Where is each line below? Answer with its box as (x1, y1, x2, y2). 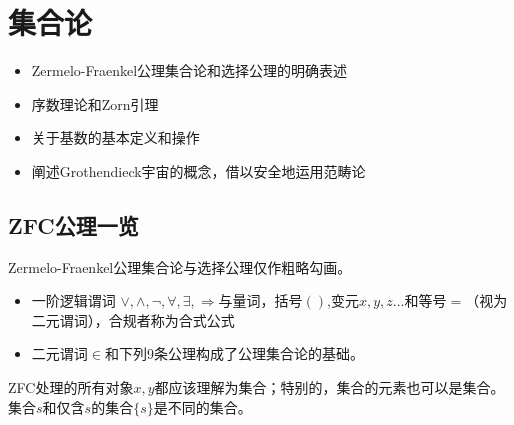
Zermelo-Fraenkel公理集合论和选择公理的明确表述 (31, 60, 348, 81)
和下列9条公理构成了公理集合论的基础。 (104, 343, 364, 364)
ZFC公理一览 (8, 209, 139, 240)
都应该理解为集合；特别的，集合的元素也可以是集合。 (154, 377, 505, 398)
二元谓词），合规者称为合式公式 (31, 309, 235, 330)
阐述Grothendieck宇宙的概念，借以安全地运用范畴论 (31, 160, 366, 181)
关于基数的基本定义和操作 (31, 127, 200, 148)
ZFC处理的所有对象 (8, 377, 134, 398)
